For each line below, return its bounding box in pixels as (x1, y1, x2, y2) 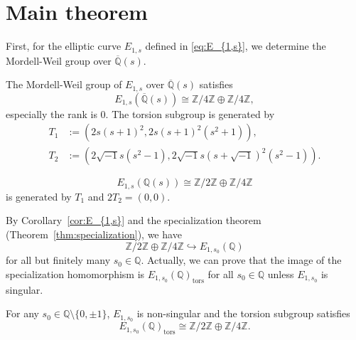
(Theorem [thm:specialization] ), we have (6, 226, 182, 241)
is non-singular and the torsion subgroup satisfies (136, 306, 350, 321)
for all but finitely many (6, 253, 111, 267)
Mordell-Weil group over (6, 53, 112, 68)
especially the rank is (6, 106, 97, 121)
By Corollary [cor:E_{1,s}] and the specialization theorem (6, 213, 261, 228)
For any (6, 306, 39, 321)
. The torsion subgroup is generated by (105, 106, 275, 121)
